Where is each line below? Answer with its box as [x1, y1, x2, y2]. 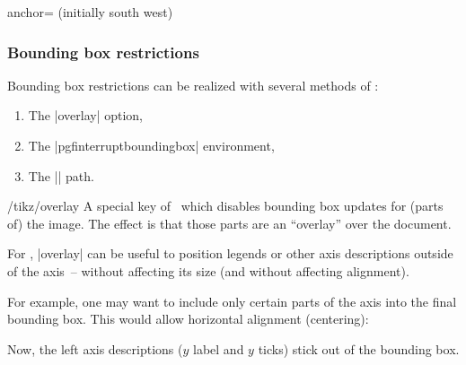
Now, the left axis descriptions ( [7, 339, 183, 358]
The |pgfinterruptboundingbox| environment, [28, 136, 275, 154]
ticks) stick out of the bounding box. [258, 339, 460, 358]
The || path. [28, 166, 94, 185]
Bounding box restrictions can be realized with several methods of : [7, 75, 379, 94]
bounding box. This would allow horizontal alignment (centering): [7, 309, 369, 328]
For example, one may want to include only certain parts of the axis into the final [7, 291, 457, 310]
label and [193, 339, 244, 358]
